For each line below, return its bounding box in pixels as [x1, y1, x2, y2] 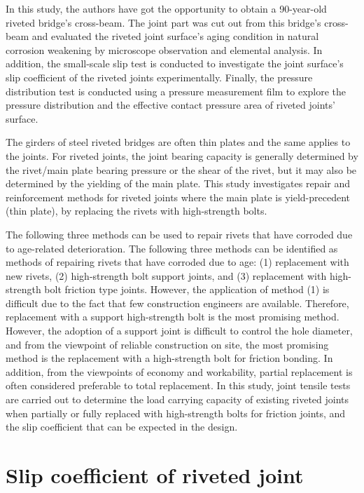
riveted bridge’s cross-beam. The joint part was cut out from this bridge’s [6, 15, 321, 29]
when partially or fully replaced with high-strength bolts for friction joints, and [6, 405, 346, 420]
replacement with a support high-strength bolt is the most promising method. [6, 309, 339, 324]
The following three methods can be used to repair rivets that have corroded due [6, 227, 353, 241]
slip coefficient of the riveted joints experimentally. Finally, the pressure [6, 69, 313, 84]
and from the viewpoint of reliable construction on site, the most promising [6, 337, 329, 351]
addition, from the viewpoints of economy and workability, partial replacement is [6, 364, 353, 379]
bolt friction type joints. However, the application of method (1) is [44, 282, 330, 297]
